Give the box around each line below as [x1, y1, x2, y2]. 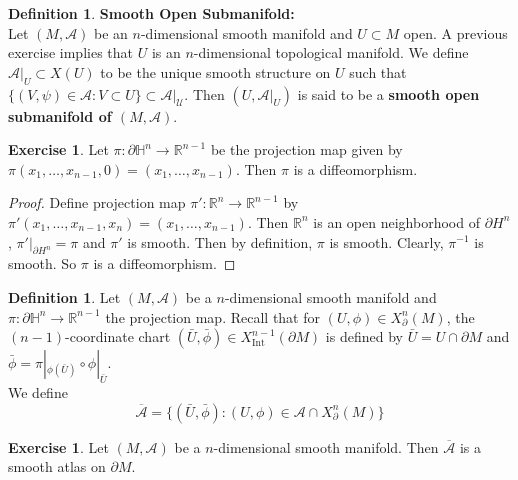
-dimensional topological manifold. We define [193, 42, 469, 63]
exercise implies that [8, 42, 134, 63]
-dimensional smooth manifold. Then [213, 436, 439, 457]
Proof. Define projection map [8, 192, 186, 213]
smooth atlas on [8, 456, 106, 477]
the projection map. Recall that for [105, 306, 320, 327]
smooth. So [8, 253, 77, 274]
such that [349, 61, 407, 82]
